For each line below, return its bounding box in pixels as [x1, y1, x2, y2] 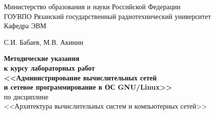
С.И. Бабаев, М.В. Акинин [4, 37, 83, 47]
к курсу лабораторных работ [4, 62, 95, 73]
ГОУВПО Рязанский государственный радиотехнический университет [4, 11, 211, 21]
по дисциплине [4, 91, 48, 101]
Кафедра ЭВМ [4, 20, 47, 31]
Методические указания [4, 53, 80, 63]
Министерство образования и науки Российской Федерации [4, 1, 181, 11]
